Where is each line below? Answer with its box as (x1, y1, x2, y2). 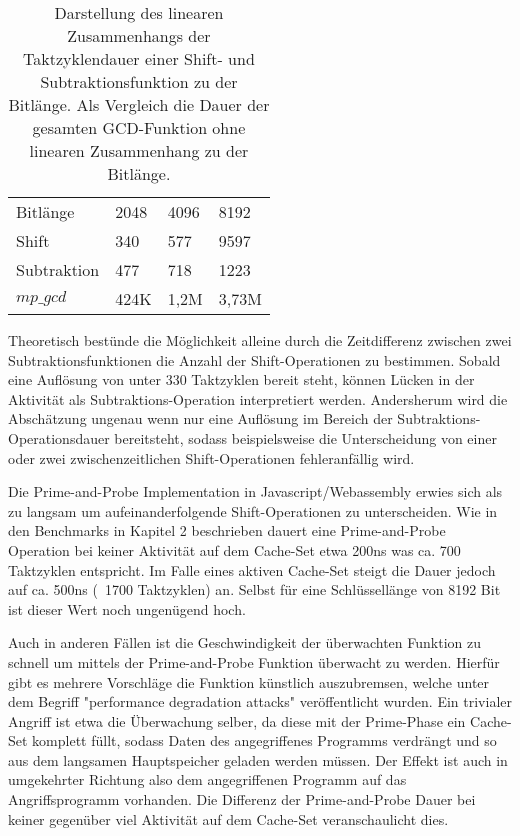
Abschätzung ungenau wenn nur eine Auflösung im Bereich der (8, 408, 393, 429)
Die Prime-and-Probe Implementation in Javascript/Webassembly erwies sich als (8, 481, 503, 502)
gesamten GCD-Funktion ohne (32, 116, 246, 139)
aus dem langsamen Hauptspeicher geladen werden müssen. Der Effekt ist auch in (8, 749, 508, 770)
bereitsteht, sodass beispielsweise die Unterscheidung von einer (114, 427, 497, 448)
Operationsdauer (8, 427, 110, 448)
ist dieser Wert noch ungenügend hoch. (8, 598, 246, 619)
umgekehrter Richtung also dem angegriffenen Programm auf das (8, 769, 407, 790)
